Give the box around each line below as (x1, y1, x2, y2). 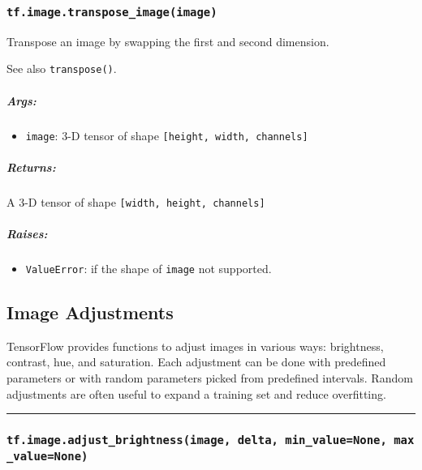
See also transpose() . (6, 60, 117, 77)
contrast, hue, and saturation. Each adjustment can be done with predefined (6, 353, 386, 370)
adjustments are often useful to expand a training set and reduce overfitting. (6, 385, 386, 402)
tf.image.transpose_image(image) (6, 5, 217, 19)
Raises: (6, 225, 48, 242)
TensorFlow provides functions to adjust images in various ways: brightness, (6, 337, 384, 354)
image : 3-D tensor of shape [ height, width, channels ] (25, 126, 308, 143)
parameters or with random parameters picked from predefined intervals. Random (6, 370, 413, 387)
